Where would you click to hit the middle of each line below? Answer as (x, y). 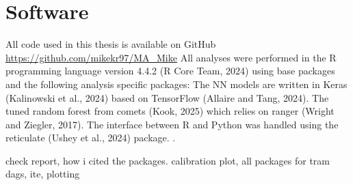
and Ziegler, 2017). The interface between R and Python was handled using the (172, 124)
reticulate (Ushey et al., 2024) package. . (91, 138)
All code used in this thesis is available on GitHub (111, 44)
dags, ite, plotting (43, 174)
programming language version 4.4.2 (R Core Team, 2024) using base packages (170, 71)
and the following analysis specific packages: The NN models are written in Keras (176, 84)
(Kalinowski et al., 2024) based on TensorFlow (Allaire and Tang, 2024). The (167, 97)
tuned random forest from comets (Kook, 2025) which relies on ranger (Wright (170, 111)
